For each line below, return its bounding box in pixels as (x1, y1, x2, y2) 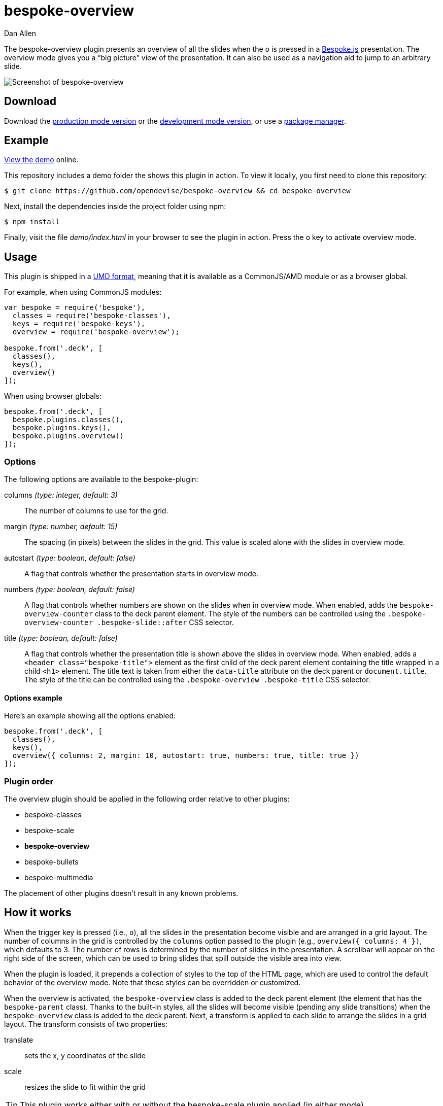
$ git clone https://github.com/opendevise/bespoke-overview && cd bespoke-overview (4, 187, 351, 195)
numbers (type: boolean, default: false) (4, 585, 135, 594)
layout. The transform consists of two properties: (4, 1019, 167, 1028)
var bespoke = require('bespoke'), (4, 303, 146, 312)
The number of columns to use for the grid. (24, 506, 168, 515)
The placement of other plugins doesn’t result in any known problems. (4, 889, 238, 897)
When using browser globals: (4, 392, 102, 401)
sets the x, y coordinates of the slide (24, 1051, 146, 1060)
